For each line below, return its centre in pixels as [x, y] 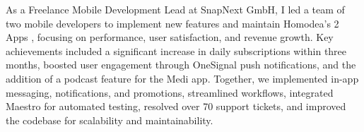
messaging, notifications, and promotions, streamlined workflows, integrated [170, 92]
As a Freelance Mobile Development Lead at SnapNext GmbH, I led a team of [175, 9]
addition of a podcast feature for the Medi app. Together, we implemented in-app [182, 78]
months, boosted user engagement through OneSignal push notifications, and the [181, 65]
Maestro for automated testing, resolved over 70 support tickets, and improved [176, 106]
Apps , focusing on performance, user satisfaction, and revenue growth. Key [170, 37]
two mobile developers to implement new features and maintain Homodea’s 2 [172, 23]
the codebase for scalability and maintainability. [110, 120]
